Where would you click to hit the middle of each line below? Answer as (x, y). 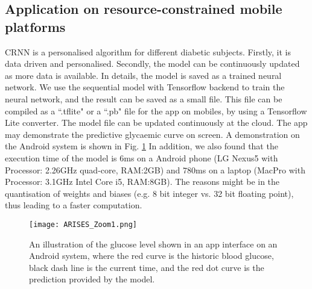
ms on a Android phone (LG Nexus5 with (201, 157)
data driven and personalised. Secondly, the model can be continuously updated (152, 64)
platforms (35, 26)
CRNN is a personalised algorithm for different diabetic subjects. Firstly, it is (148, 51)
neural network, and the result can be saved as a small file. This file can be (144, 98)
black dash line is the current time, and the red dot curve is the (147, 267)
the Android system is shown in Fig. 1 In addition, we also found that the (142, 146)
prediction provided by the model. (92, 279)
